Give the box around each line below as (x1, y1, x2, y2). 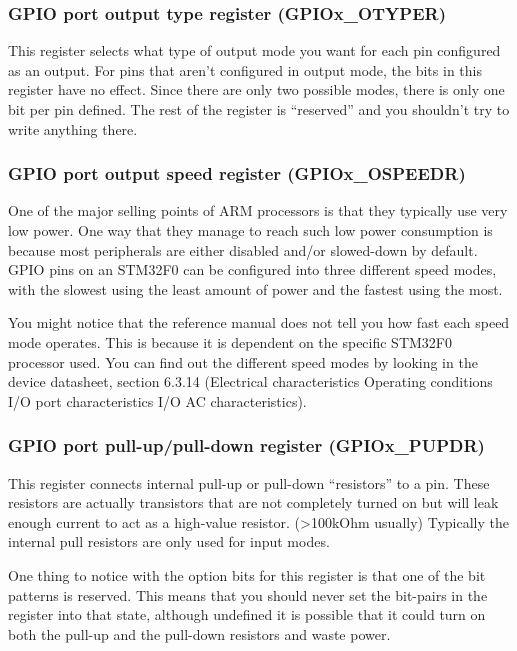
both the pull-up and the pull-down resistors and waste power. (8, 623, 391, 644)
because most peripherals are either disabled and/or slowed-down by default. (8, 239, 478, 260)
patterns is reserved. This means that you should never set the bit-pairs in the (8, 584, 488, 605)
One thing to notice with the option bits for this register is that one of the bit (8, 564, 486, 585)
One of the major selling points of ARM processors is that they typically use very (8, 200, 508, 221)
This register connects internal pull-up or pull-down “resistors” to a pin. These (8, 472, 490, 493)
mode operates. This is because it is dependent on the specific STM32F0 (8, 331, 452, 352)
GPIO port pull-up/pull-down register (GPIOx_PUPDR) (8, 433, 485, 458)
